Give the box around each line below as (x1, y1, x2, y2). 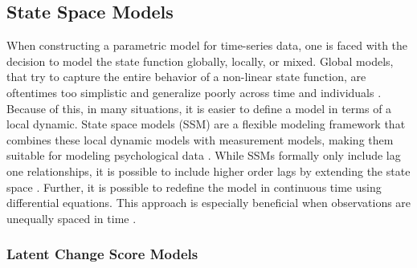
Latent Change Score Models (6, 244, 198, 264)
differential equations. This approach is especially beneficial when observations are (6, 194, 411, 211)
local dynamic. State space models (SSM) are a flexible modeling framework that (6, 116, 406, 132)
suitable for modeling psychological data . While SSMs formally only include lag (6, 147, 401, 164)
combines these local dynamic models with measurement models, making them (6, 131, 394, 148)
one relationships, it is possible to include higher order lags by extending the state (6, 162, 411, 179)
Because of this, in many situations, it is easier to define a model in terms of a (6, 99, 392, 116)
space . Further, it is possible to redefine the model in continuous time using (6, 178, 382, 195)
